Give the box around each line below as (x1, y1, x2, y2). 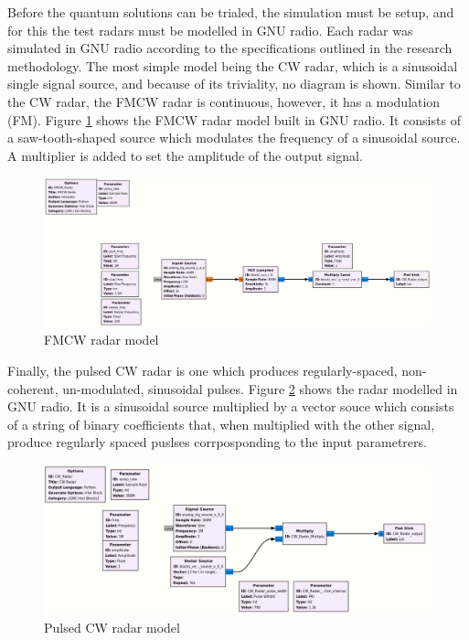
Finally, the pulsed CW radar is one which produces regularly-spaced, (7, 361, 398, 380)
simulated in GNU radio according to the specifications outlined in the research (7, 38, 453, 58)
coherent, (7, 379, 59, 398)
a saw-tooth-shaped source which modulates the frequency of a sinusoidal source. (7, 128, 461, 147)
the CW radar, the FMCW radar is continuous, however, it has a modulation (7, 91, 441, 111)
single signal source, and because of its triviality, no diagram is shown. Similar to (7, 74, 461, 93)
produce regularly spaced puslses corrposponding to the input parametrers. (7, 432, 427, 452)
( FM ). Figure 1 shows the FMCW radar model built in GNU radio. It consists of (7, 110, 461, 129)
